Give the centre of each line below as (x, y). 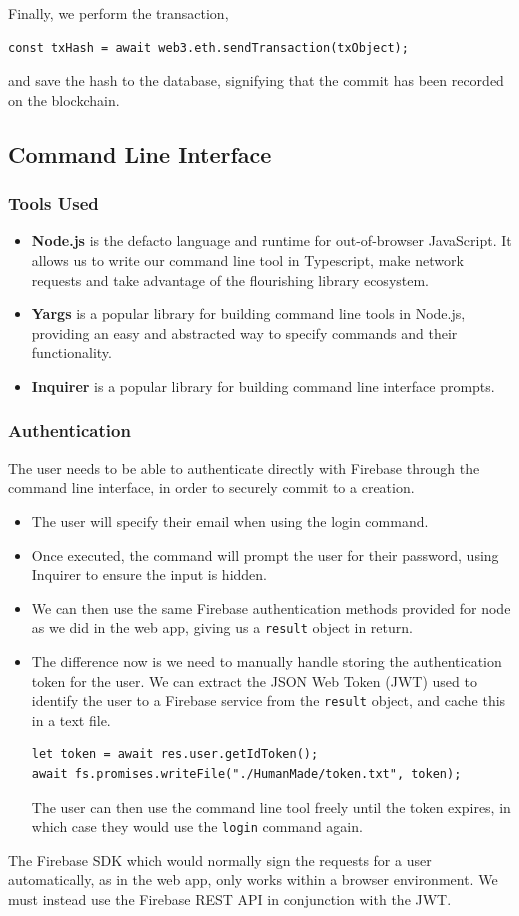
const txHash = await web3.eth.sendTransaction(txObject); (208, 47)
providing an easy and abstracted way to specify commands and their (244, 332)
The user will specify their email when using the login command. (230, 520)
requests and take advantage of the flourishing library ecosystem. (230, 279)
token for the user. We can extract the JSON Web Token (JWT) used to (254, 680)
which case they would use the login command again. (197, 826)
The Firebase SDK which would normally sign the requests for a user (220, 859)
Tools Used (53, 203)
